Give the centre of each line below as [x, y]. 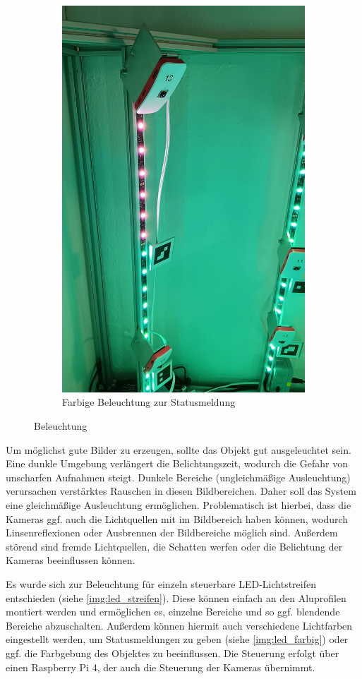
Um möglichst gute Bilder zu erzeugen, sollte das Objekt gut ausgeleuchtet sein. [179, 449]
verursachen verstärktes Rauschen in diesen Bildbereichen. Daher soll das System [181, 491]
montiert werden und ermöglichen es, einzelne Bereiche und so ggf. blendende [173, 612]
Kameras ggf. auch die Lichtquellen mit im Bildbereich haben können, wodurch [177, 518]
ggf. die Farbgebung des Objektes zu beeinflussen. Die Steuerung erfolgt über [173, 653]
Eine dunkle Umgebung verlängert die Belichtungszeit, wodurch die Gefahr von [177, 463]
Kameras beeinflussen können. [71, 560]
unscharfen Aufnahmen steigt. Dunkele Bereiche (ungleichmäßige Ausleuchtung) [178, 477]
